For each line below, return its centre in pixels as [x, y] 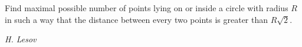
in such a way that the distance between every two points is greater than [137, 19]
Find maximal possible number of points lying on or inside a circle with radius [147, 8]
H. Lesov [21, 39]
